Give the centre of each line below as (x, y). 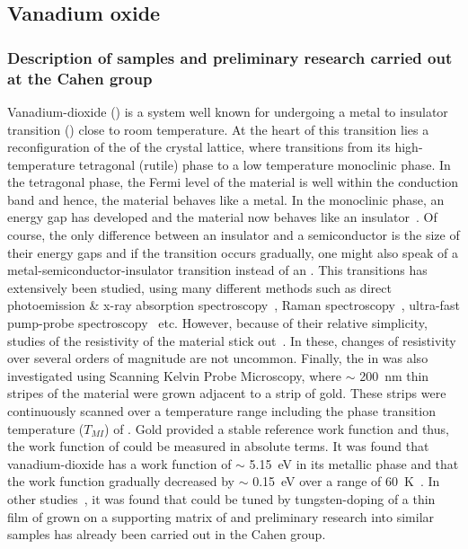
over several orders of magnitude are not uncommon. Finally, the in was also (218, 358)
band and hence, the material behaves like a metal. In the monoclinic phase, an (226, 199)
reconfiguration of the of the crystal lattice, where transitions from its (199, 147)
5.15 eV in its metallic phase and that (354, 463)
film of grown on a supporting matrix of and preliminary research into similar (221, 516)
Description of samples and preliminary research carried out (230, 57)
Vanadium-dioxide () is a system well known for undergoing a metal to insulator (228, 111)
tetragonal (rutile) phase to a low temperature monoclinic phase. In (265, 164)
